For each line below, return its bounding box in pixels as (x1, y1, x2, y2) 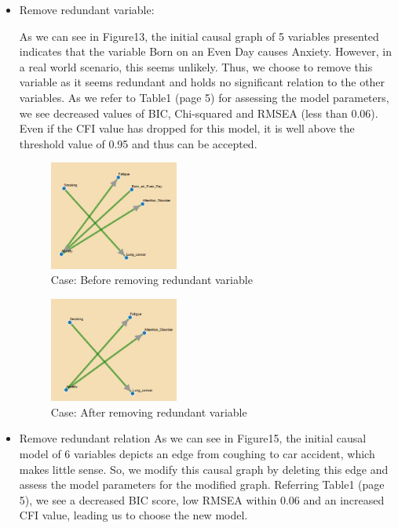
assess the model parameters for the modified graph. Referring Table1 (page (19, 476, 385, 493)
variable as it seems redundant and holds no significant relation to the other (19, 74, 385, 90)
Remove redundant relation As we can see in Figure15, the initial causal (19, 430, 367, 446)
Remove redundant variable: (19, 2, 155, 17)
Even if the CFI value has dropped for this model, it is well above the (19, 120, 355, 137)
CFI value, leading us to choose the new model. (19, 507, 248, 523)
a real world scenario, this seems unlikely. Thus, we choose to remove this (19, 58, 373, 75)
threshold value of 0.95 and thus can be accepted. (19, 135, 257, 151)
